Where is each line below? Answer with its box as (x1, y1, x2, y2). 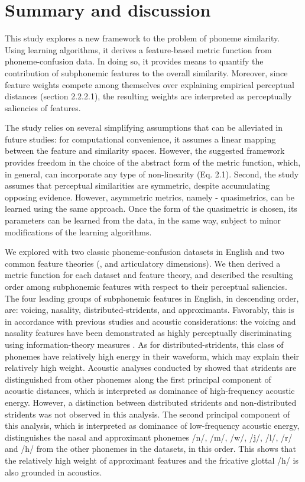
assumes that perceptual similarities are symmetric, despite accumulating (5, 179, 270, 192)
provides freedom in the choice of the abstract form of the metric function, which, (5, 156, 301, 169)
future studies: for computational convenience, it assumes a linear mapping (5, 132, 276, 145)
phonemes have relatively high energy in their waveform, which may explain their (5, 350, 300, 362)
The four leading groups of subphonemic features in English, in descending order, (5, 292, 299, 304)
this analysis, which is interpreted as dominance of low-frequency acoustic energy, (5, 419, 300, 432)
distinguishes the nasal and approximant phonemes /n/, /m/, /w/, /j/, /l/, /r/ (5, 431, 293, 443)
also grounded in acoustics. (5, 465, 102, 478)
